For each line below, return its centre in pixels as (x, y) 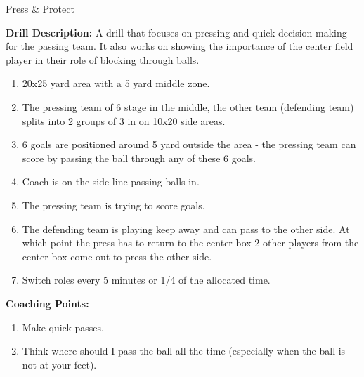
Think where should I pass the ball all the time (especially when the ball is (184, 351)
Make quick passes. (63, 327)
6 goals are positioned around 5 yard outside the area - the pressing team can (189, 144)
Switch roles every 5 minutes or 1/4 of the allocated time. (146, 280)
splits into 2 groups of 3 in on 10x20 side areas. (124, 120)
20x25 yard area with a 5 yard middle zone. (116, 83)
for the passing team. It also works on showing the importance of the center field (180, 46)
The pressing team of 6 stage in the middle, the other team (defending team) (188, 106)
